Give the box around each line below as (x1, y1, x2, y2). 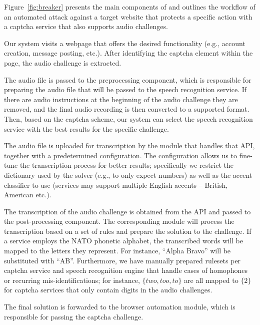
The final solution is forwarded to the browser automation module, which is (4, 301, 235, 312)
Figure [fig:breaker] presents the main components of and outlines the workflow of (4, 2, 255, 12)
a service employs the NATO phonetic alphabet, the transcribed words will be (4, 235, 243, 246)
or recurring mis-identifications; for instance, (4, 274, 140, 285)
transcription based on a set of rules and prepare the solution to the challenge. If (4, 225, 251, 236)
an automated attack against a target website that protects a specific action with (4, 11, 252, 22)
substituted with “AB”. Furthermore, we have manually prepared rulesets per (4, 255, 241, 265)
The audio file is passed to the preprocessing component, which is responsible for (4, 74, 251, 85)
